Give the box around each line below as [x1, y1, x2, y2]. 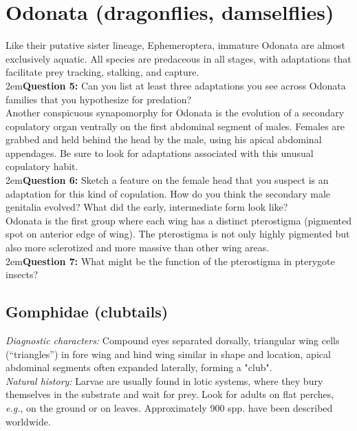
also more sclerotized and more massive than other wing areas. [6, 240, 270, 255]
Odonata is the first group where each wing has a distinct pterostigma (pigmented [6, 213, 351, 227]
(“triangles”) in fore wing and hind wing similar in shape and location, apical [6, 346, 331, 361]
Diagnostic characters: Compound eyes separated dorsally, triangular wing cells [6, 333, 340, 348]
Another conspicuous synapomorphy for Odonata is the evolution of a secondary [6, 105, 345, 120]
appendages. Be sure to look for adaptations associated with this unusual [6, 145, 314, 160]
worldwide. [6, 414, 51, 428]
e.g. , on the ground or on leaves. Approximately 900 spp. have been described [6, 400, 333, 414]
